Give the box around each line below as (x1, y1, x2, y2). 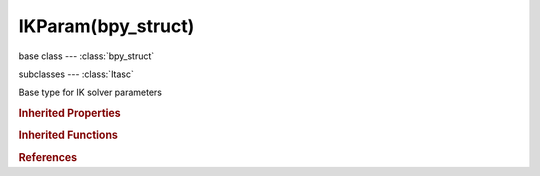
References (18, 150, 78, 164)
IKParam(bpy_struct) (18, 15, 195, 37)
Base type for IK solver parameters (18, 86, 162, 99)
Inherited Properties (18, 106, 122, 120)
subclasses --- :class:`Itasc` (18, 68, 135, 80)
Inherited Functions (18, 128, 119, 142)
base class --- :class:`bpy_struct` (18, 50, 155, 62)
